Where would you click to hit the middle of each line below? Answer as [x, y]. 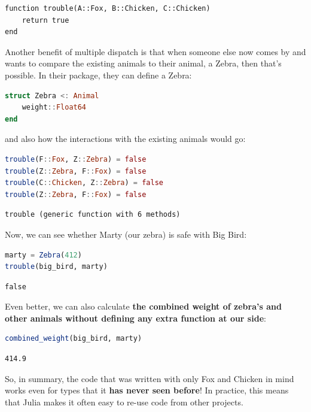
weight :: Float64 [54, 107]
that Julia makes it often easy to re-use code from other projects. [124, 402]
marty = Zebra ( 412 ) [43, 255]
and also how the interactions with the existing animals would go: [125, 139]
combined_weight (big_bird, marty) [74, 339]
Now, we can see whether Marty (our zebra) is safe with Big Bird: [126, 234]
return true [45, 20]
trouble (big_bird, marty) [56, 267]
